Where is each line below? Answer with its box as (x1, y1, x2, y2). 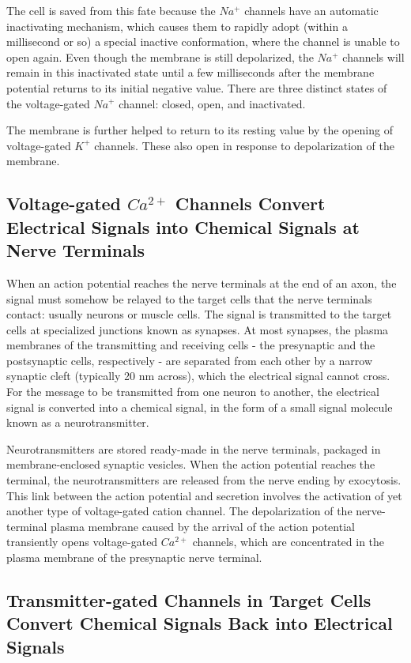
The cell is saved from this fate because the (6, 2, 216, 18)
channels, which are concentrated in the (192, 533, 385, 550)
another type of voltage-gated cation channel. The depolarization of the (6, 503, 353, 519)
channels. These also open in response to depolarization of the (94, 137, 394, 153)
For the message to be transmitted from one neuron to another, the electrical (6, 383, 379, 400)
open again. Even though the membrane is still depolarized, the (6, 48, 314, 65)
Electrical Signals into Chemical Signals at (6, 214, 360, 239)
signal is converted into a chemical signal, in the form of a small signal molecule (6, 398, 393, 415)
